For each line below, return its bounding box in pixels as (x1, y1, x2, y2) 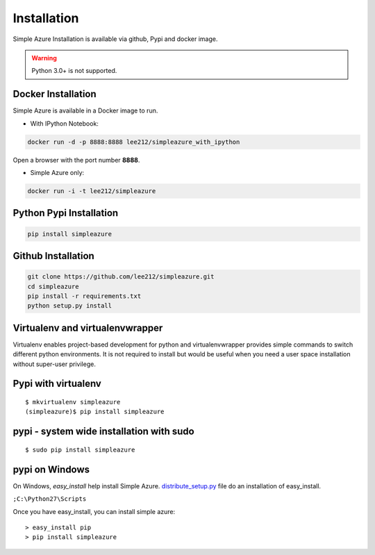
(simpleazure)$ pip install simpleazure (25, 408, 165, 416)
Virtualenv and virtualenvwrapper (12, 322, 163, 333)
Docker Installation (12, 88, 97, 100)
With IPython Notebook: (30, 119, 99, 128)
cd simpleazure (27, 282, 79, 290)
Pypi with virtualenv (12, 378, 102, 390)
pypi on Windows (12, 463, 90, 475)
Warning (31, 53, 57, 62)
